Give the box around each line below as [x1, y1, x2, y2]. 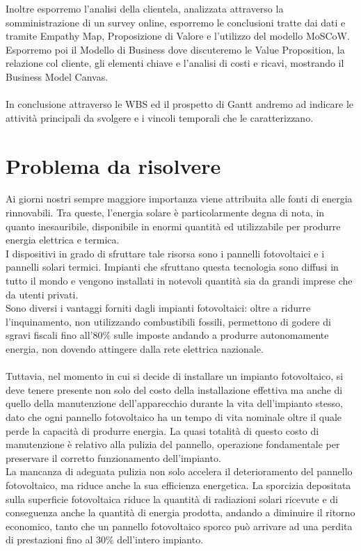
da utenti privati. [6, 287, 79, 301]
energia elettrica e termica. [6, 232, 120, 247]
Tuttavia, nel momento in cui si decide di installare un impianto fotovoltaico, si [6, 369, 344, 383]
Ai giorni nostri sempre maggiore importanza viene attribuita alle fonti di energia [6, 191, 353, 206]
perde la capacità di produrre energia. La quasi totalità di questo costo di [6, 423, 319, 438]
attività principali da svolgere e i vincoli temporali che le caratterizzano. [6, 110, 314, 125]
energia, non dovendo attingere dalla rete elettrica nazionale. [6, 342, 264, 356]
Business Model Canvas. [6, 69, 109, 83]
